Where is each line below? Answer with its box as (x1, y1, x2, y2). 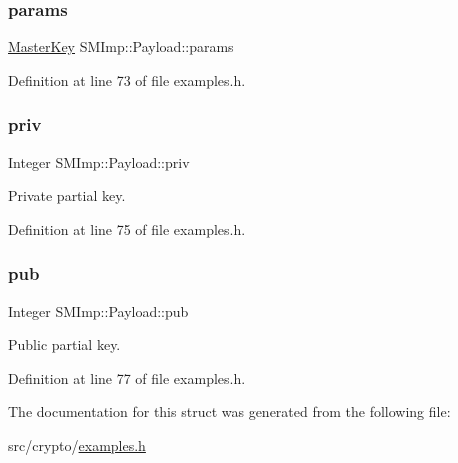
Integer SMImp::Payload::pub (8, 300, 189, 321)
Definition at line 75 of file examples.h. (8, 218, 246, 239)
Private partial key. (8, 185, 126, 206)
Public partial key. (8, 334, 121, 355)
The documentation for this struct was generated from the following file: (8, 401, 451, 422)
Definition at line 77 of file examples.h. (8, 367, 246, 388)
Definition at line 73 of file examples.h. (8, 69, 246, 90)
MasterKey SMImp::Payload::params (8, 36, 234, 57)
